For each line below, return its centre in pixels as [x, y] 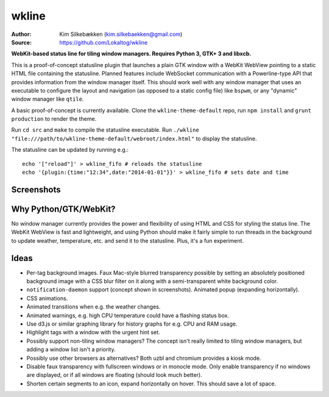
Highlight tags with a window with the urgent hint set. [93, 332]
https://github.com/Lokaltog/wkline [104, 42]
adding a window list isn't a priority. [71, 349]
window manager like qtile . [48, 99]
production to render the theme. [54, 119]
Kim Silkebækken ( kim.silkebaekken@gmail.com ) [121, 34]
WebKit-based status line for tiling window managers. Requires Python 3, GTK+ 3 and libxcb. [131, 54]
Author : [21, 34]
